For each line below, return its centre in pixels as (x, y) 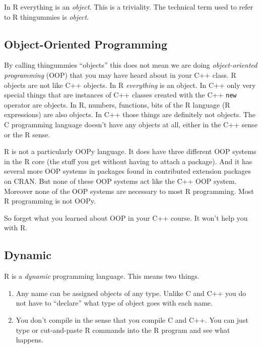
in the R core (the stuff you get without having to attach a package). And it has (128, 161)
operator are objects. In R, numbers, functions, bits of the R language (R (117, 104)
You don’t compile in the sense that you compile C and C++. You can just (132, 319)
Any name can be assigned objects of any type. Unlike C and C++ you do (131, 293)
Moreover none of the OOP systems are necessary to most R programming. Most (129, 191)
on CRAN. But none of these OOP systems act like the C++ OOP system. (120, 181)
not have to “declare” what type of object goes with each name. (114, 303)
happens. (29, 340)
